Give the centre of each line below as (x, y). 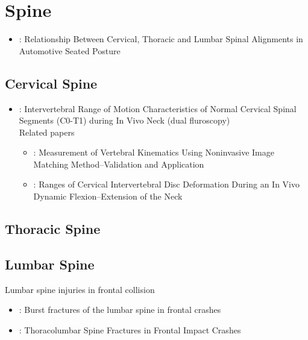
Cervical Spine (51, 83)
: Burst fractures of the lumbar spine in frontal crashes (120, 310)
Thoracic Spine (53, 229)
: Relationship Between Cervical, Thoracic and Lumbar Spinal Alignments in (161, 39)
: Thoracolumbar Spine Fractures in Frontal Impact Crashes (130, 329)
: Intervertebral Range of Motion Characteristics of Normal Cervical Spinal (158, 108)
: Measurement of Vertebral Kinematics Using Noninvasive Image (154, 152)
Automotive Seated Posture (70, 50)
